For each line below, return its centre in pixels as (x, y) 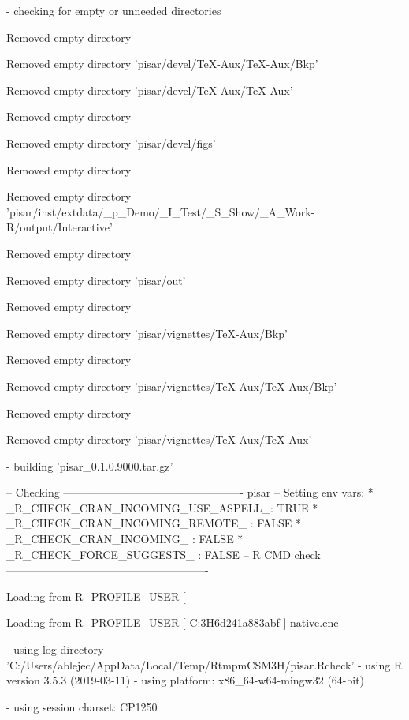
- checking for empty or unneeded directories (114, 10)
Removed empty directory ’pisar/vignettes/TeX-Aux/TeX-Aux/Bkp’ (172, 386)
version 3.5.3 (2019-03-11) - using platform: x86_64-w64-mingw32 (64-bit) (186, 680)
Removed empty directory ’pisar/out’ (96, 280)
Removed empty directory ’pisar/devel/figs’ (111, 142)
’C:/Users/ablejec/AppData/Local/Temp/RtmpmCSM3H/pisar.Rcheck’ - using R (204, 664)
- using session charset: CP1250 (82, 706)
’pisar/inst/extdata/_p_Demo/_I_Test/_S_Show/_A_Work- (161, 211)
